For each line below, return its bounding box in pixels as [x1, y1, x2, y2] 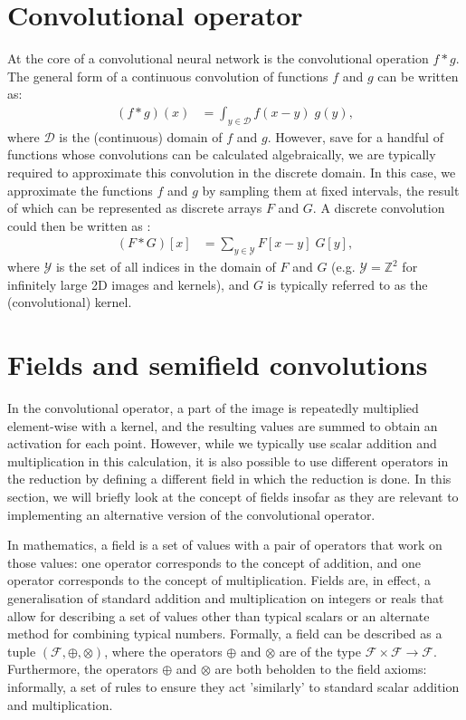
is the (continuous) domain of [59, 127, 223, 146]
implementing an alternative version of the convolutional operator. [7, 504, 376, 523]
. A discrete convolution [312, 198, 445, 217]
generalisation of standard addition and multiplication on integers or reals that [7, 588, 444, 607]
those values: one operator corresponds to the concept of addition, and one [7, 552, 422, 571]
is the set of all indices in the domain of [55, 257, 276, 276]
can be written [377, 66, 459, 85]
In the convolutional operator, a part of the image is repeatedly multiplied [7, 398, 419, 418]
